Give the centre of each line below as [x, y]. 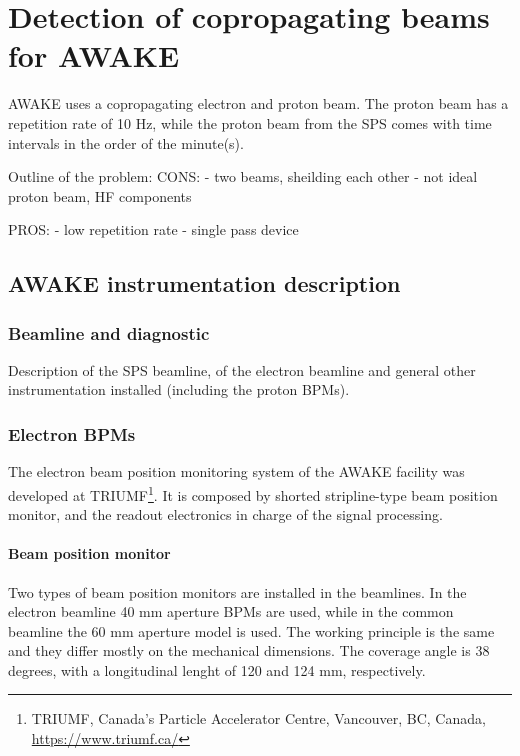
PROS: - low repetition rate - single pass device [153, 229]
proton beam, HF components [100, 195]
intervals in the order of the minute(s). [126, 142]
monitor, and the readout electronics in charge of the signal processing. [225, 514]
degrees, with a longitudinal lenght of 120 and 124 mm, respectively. [217, 669]
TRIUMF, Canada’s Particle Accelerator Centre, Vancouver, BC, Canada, [258, 718]
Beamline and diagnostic [109, 332]
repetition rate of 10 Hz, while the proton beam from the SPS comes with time [250, 122]
